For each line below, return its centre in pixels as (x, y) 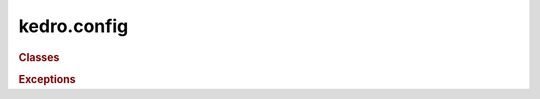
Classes (39, 57)
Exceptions (47, 79)
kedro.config (73, 26)
